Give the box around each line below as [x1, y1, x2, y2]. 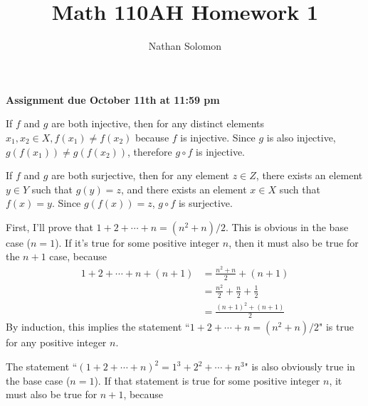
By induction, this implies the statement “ [6, 319, 190, 334]
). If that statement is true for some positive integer [94, 373, 320, 388]
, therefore [127, 144, 172, 159]
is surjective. [178, 196, 233, 210]
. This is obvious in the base [225, 219, 349, 234]
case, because [49, 249, 107, 264]
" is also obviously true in [244, 359, 355, 374]
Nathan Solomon [148, 38, 222, 53]
